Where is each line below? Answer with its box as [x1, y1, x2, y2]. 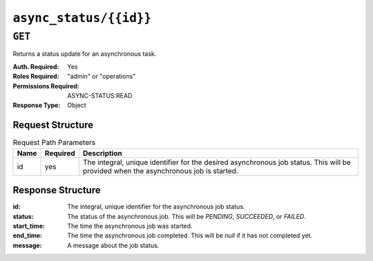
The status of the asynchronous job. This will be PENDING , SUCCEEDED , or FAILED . [67, 212, 307, 220]
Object [67, 101, 86, 110]
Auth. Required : [12, 62, 59, 70]
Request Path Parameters [12, 138, 96, 148]
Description [83, 148, 122, 158]
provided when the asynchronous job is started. [83, 166, 238, 175]
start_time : [12, 222, 45, 230]
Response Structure [12, 184, 101, 196]
